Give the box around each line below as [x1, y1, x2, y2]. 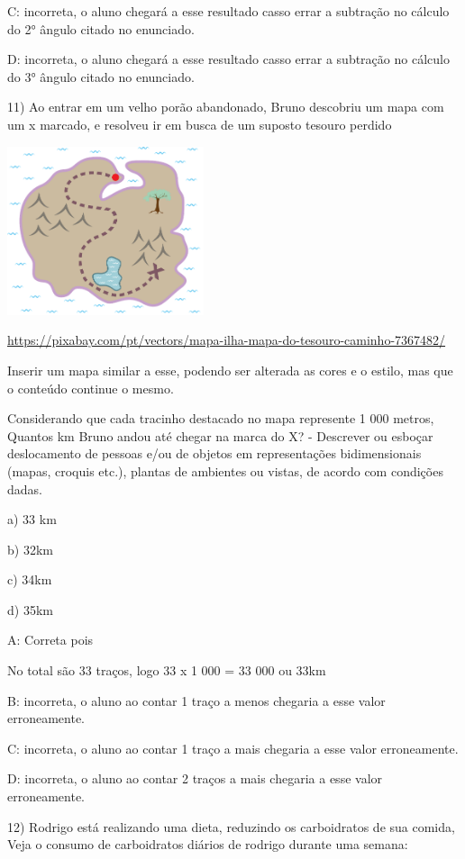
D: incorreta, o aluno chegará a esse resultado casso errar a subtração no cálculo [7, 50, 450, 68]
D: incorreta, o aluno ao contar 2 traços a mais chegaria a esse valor [7, 769, 383, 788]
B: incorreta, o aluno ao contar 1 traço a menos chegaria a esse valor [7, 691, 386, 710]
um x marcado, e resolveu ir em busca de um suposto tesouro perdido [7, 114, 392, 133]
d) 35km [7, 600, 53, 619]
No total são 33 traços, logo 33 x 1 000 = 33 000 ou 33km [7, 661, 326, 680]
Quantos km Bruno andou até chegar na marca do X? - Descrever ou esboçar [7, 426, 433, 445]
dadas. [7, 479, 42, 498]
